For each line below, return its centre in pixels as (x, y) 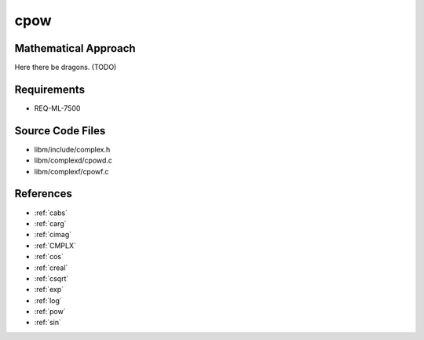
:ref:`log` (48, 300)
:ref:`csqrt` (51, 278)
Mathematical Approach (75, 48)
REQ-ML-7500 (57, 108)
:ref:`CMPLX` (55, 245)
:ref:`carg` (50, 223)
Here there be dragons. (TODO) (66, 68)
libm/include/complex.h (72, 149)
